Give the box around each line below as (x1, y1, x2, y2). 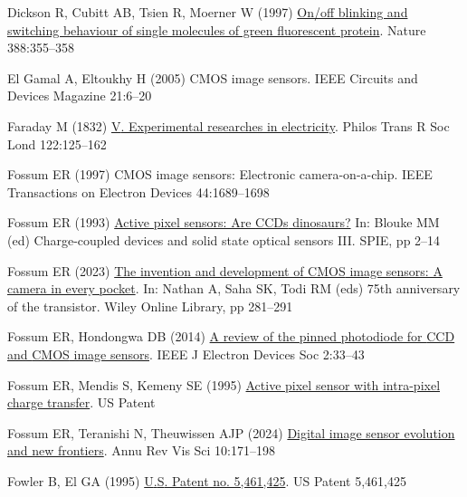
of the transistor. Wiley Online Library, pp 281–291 (7, 296, 293, 315)
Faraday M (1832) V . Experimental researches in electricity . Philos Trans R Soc (7, 116, 450, 135)
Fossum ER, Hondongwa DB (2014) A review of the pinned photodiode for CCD (7, 327, 455, 346)
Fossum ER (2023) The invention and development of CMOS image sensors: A (7, 261, 443, 280)
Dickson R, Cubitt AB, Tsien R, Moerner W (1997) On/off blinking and (7, 3, 408, 21)
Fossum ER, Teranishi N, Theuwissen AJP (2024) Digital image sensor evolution (7, 423, 455, 442)
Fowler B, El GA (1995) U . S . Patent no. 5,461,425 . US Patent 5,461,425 (7, 471, 406, 490)
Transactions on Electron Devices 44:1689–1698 (7, 182, 270, 201)
